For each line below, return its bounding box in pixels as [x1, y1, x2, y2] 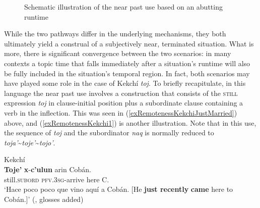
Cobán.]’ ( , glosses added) [4, 193, 84, 204]
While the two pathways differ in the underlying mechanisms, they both [4, 28, 226, 39]
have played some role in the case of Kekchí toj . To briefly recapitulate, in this [4, 78, 246, 88]
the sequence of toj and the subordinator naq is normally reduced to [4, 127, 214, 138]
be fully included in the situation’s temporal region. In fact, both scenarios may [4, 68, 250, 78]
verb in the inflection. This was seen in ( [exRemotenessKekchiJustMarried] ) [4, 107, 237, 118]
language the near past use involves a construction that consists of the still [4, 87, 238, 98]
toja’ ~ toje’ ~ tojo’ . [4, 137, 55, 147]
